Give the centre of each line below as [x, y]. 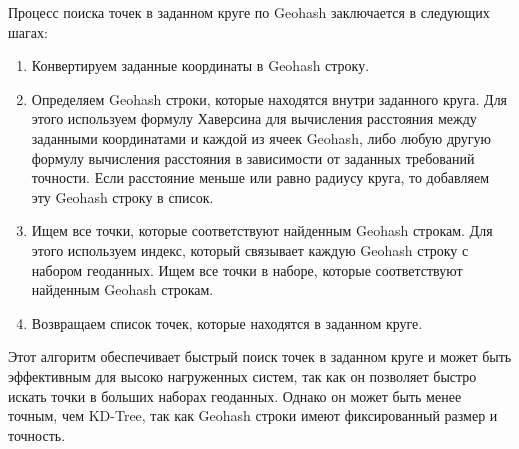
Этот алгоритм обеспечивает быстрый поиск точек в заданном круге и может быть [260, 356]
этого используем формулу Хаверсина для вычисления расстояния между [254, 118]
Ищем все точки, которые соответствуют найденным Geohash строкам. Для [262, 230]
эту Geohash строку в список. [122, 196]
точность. [37, 434]
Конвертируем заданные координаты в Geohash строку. [200, 65]
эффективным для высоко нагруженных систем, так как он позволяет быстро [242, 375]
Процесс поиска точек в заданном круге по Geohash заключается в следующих [249, 12]
